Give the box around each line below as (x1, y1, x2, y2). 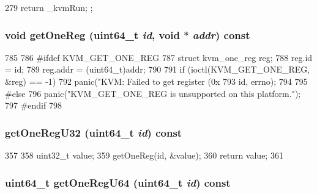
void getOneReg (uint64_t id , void (5, 27, 181, 42)
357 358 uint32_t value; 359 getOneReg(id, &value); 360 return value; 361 (5, 149, 283, 161)
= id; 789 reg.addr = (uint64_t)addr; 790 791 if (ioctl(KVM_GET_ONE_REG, (5, 63, 310, 76)
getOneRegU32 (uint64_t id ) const (5, 124, 182, 140)
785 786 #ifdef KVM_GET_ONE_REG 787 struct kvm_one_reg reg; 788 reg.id (5, 51, 313, 63)
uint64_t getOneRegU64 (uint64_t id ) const (5, 174, 231, 190)
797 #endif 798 (5, 99, 62, 112)
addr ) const (192, 27, 250, 42)
